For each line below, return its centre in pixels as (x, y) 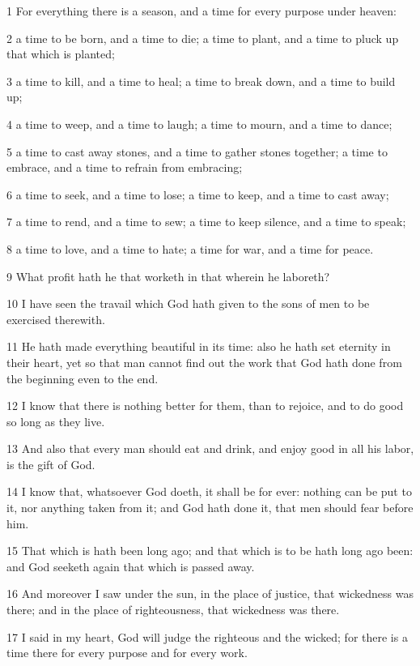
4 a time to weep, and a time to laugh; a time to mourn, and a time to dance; (199, 124)
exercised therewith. (56, 319)
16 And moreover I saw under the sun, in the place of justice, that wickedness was (210, 593)
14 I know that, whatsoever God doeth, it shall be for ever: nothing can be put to (209, 491)
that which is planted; (61, 54)
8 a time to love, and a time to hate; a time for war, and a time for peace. (190, 248)
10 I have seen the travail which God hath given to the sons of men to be (188, 303)
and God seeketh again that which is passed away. (131, 566)
